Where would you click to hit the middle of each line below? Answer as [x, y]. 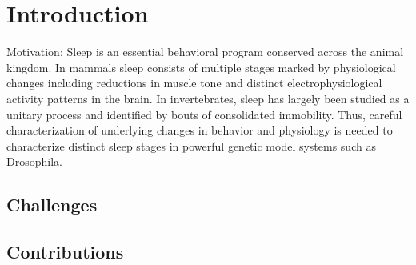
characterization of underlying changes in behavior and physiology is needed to [200, 130]
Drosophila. [34, 161]
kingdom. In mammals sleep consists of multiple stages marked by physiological [201, 67]
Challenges [52, 205]
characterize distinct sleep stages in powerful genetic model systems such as [191, 145]
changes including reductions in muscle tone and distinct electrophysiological [194, 83]
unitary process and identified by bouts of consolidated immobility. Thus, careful [204, 114]
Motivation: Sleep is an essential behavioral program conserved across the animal [205, 52]
